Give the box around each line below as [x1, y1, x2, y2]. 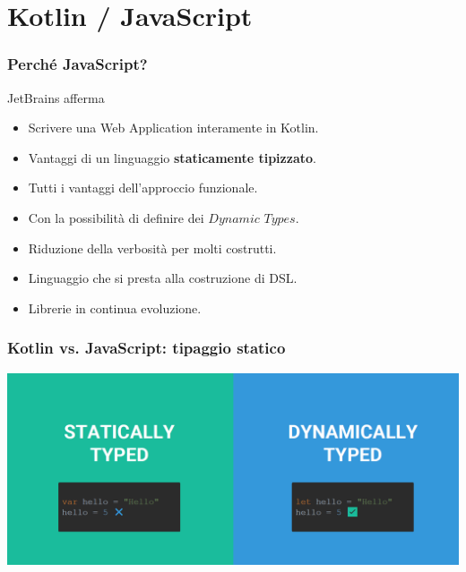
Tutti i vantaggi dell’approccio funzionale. [28, 178, 258, 197]
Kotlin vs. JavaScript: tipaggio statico [7, 337, 286, 359]
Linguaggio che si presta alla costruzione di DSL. [28, 269, 298, 287]
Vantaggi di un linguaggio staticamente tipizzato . [28, 148, 316, 166]
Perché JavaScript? [7, 53, 148, 75]
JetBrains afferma [7, 88, 105, 107]
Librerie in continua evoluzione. [28, 298, 202, 317]
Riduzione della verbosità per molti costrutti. [28, 238, 277, 257]
